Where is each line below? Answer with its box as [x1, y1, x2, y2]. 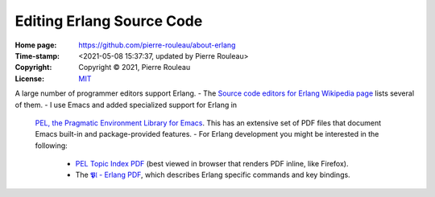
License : [14, 73, 44, 84]
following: [35, 141, 68, 150]
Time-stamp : [14, 51, 60, 60]
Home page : [14, 40, 57, 50]
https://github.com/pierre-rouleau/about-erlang [78, 40, 236, 50]
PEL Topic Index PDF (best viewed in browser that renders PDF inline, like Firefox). [75, 159, 349, 169]
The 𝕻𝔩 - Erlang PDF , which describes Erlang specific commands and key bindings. [75, 170, 350, 180]
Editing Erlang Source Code [14, 12, 203, 30]
